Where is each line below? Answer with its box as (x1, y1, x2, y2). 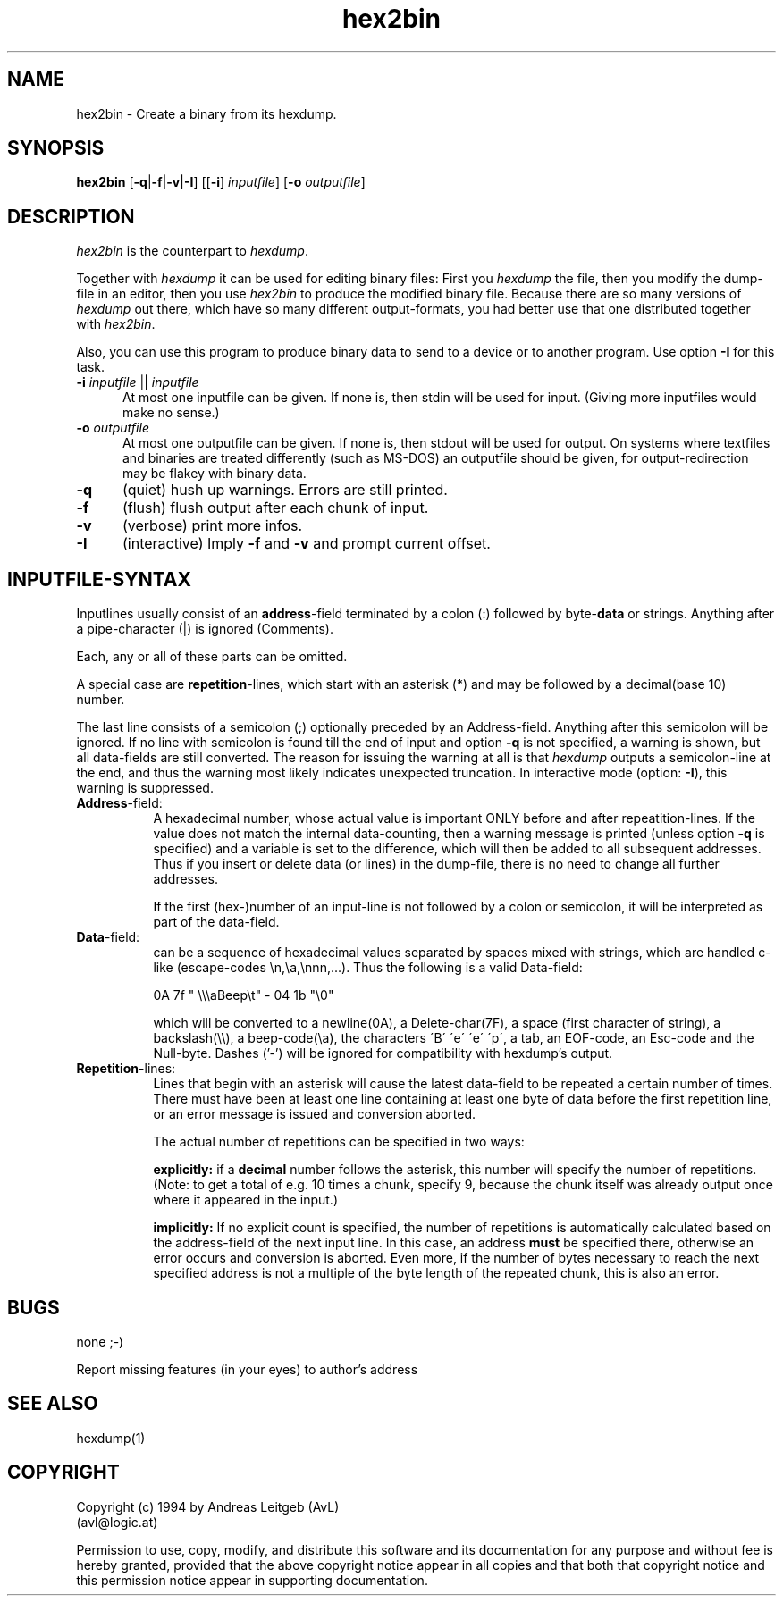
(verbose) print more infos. (122, 516, 303, 535)
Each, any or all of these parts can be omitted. (76, 649, 348, 665)
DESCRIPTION (7, 205, 135, 228)
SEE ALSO (7, 1392, 98, 1415)
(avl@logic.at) (76, 1514, 158, 1530)
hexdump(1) (76, 1430, 146, 1446)
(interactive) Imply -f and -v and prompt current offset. (122, 534, 491, 553)
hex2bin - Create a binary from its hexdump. (76, 105, 337, 122)
